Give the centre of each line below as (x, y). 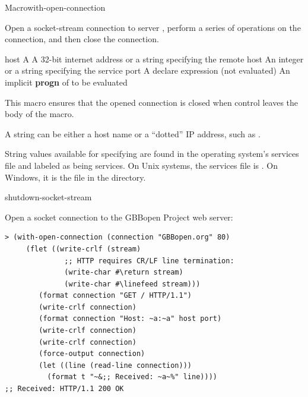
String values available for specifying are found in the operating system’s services (152, 154)
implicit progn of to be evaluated (66, 82)
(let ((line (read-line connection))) (115, 365)
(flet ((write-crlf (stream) (83, 249)
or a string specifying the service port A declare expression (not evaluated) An (147, 70)
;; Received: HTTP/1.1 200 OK (64, 389)
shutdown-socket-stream (48, 197)
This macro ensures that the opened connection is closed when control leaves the (152, 102)
